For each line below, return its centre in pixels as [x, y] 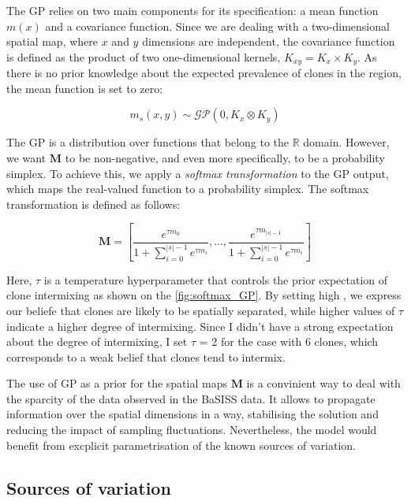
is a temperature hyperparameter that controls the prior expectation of [216, 279]
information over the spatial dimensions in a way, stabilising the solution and [192, 414]
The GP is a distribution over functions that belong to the [148, 142]
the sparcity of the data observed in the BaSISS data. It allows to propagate [191, 398]
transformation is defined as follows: [93, 204]
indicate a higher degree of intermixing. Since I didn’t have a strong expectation [200, 326]
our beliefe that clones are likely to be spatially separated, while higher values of [201, 310]
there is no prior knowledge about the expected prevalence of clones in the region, [204, 73]
